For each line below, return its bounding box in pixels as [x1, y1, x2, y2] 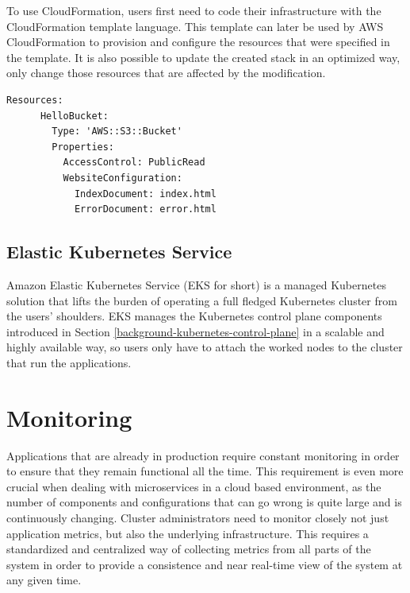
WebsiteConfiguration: [63, 172, 182, 184]
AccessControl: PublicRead [63, 157, 205, 169]
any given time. [6, 572, 82, 588]
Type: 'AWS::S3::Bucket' [52, 126, 182, 138]
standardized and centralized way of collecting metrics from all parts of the [6, 541, 371, 557]
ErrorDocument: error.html [74, 203, 216, 215]
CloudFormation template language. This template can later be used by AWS [6, 17, 384, 34]
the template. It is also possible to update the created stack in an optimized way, [6, 48, 400, 65]
